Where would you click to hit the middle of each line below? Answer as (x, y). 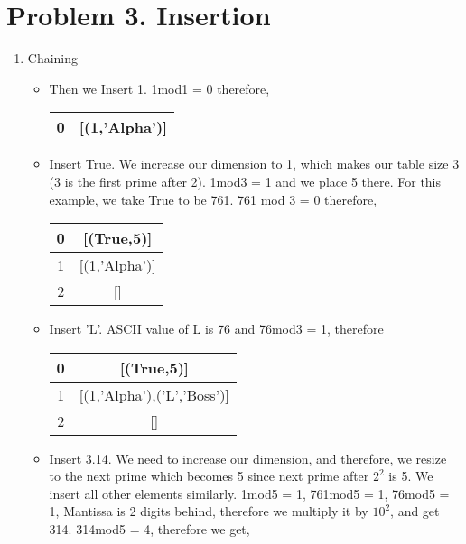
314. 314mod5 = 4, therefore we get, (149, 529)
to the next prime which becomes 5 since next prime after (209, 476)
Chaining (53, 58)
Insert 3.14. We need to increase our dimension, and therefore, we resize (248, 458)
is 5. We (411, 476)
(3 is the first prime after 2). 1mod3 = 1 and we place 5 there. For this (245, 181)
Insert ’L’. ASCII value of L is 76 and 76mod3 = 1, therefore (216, 329)
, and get (415, 511)
